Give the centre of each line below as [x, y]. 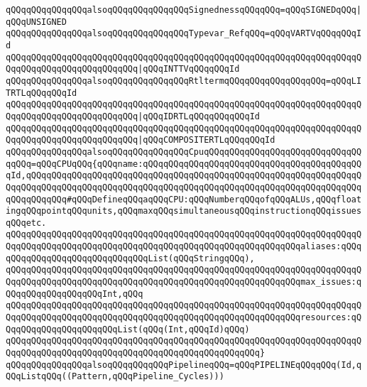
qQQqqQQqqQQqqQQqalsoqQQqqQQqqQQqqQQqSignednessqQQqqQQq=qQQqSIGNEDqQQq [181, 10]
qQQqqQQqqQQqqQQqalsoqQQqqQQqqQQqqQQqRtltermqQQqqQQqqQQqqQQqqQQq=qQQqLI [184, 81]
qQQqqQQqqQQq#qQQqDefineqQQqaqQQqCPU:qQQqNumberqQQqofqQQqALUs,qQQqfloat [184, 199]
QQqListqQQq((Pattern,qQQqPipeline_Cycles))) [115, 377]
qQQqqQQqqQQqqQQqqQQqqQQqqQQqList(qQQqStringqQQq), [130, 258]
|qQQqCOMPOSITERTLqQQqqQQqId [207, 140]
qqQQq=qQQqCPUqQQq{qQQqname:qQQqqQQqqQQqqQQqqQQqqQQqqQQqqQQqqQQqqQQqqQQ [184, 164]
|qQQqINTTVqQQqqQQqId [189, 69]
